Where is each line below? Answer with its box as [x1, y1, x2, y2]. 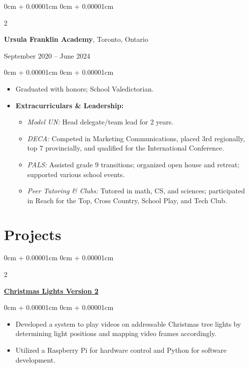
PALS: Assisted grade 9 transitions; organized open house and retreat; [27, 159, 240, 169]
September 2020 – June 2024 [4, 50, 91, 61]
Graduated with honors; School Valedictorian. [15, 83, 154, 93]
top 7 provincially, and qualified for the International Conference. [27, 143, 224, 153]
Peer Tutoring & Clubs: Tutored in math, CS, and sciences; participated [27, 185, 245, 196]
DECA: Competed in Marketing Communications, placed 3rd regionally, [27, 133, 245, 143]
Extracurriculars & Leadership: [15, 100, 124, 110]
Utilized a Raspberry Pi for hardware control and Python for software [15, 345, 227, 355]
